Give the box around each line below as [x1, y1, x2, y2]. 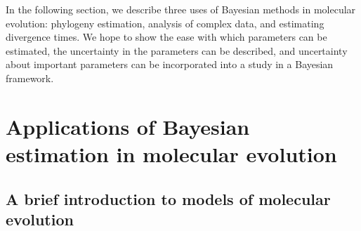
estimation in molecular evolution [6, 139, 337, 168]
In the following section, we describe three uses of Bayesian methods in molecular [6, 2, 356, 16]
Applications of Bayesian [6, 112, 250, 140]
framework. [6, 70, 54, 85]
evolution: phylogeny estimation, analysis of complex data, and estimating [6, 15, 324, 30]
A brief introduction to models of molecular [6, 187, 331, 209]
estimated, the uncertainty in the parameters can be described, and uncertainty [6, 43, 348, 58]
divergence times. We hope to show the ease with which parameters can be [6, 29, 327, 44]
